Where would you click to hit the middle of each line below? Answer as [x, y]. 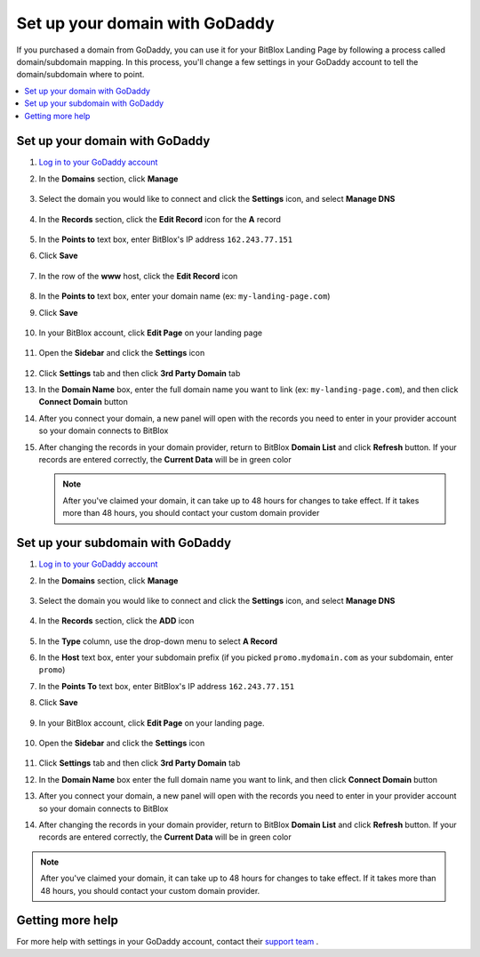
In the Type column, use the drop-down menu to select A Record [158, 641]
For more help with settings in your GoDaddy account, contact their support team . [168, 942]
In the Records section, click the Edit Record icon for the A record [160, 219]
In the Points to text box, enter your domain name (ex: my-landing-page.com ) [184, 296]
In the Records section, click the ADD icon [116, 621]
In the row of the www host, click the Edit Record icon [138, 276]
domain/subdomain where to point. [80, 75]
